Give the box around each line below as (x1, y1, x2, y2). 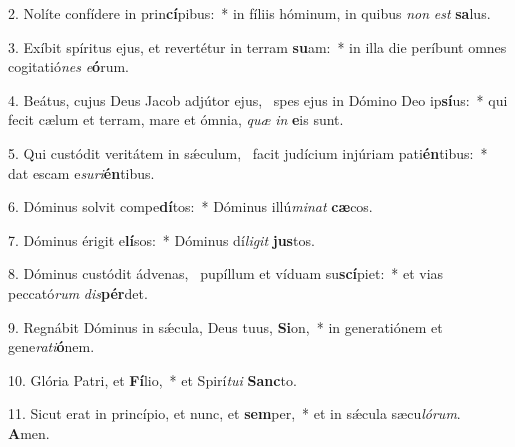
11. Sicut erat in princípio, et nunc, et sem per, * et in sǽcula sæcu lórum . (8, 403, 461, 424)
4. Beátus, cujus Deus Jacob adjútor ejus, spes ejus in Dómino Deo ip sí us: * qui (8, 89, 508, 110)
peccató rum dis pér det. (8, 282, 148, 303)
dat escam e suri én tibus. (8, 162, 155, 183)
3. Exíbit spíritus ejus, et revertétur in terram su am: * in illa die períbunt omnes (8, 36, 507, 57)
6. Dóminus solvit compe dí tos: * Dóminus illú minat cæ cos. (8, 196, 373, 217)
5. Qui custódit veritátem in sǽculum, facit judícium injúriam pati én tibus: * (8, 142, 488, 163)
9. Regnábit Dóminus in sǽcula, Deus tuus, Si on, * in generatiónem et (8, 316, 443, 337)
